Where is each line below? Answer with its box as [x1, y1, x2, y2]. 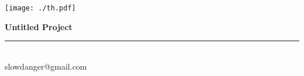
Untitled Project [5, 20, 72, 32]
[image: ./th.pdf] [5, 4, 76, 12]
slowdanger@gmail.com [5, 60, 87, 72]
